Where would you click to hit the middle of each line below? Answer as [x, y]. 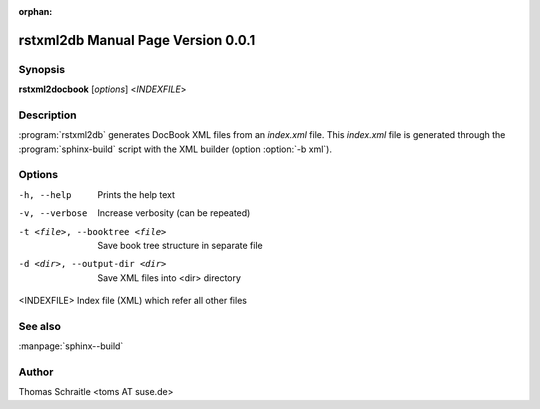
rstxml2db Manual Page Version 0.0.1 [137, 40]
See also [40, 326]
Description [47, 115]
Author [36, 372]
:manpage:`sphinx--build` [71, 346]
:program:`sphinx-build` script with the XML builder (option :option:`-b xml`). [175, 149]
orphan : [35, 11]
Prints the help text [136, 194]
